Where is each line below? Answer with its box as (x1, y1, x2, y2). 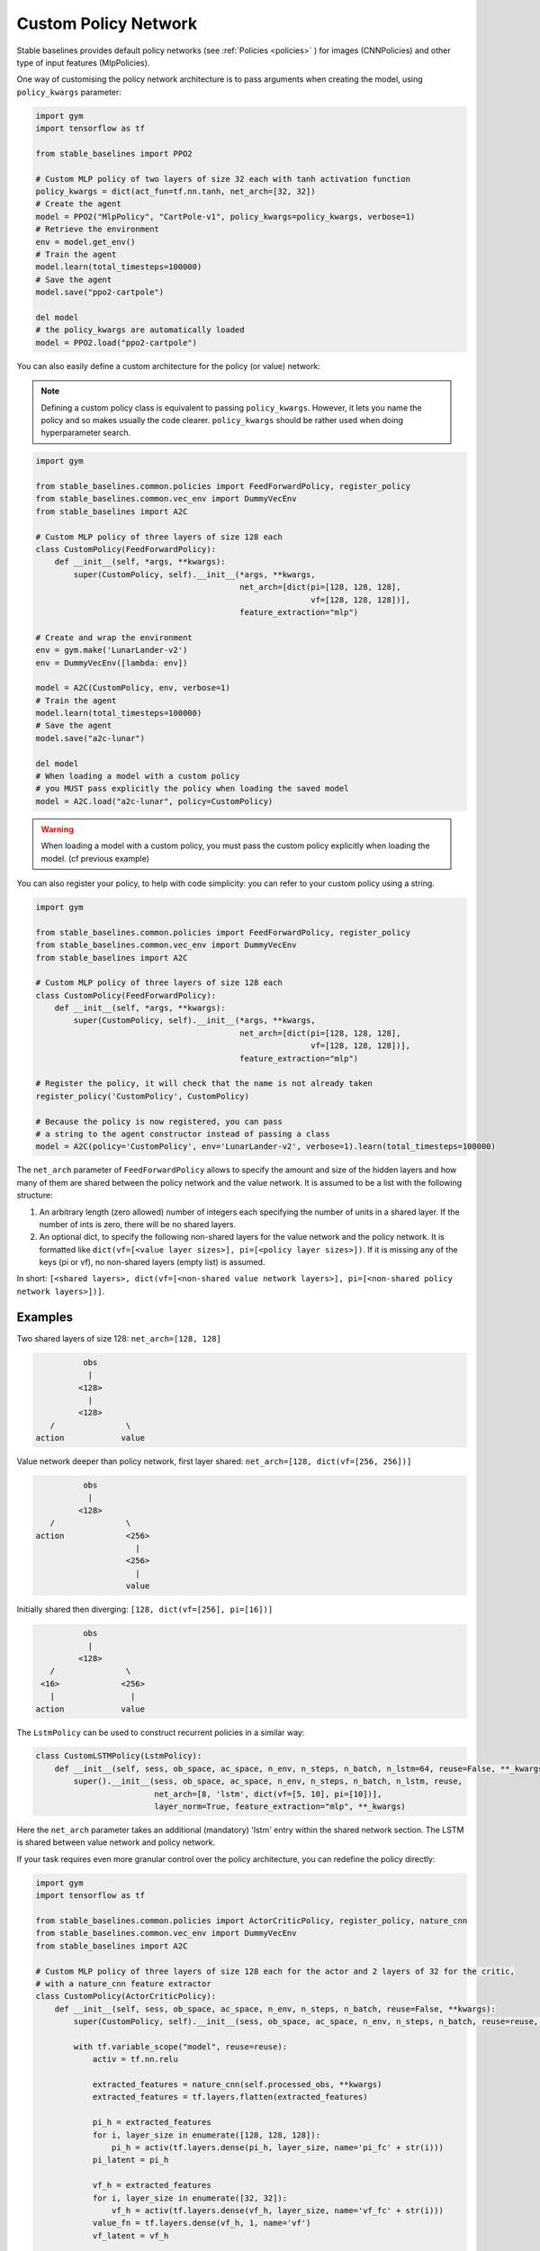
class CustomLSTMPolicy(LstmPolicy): (35, 1751, 202, 1761)
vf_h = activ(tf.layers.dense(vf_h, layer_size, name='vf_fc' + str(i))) (111, 2205, 445, 2215)
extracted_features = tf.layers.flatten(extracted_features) (92, 2092, 368, 2102)
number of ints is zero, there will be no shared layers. (39, 1218, 237, 1229)
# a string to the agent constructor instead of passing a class (35, 1128, 330, 1139)
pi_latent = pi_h (92, 2155, 169, 2165)
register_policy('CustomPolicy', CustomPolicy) (35, 1090, 249, 1101)
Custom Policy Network (16, 14, 198, 33)
